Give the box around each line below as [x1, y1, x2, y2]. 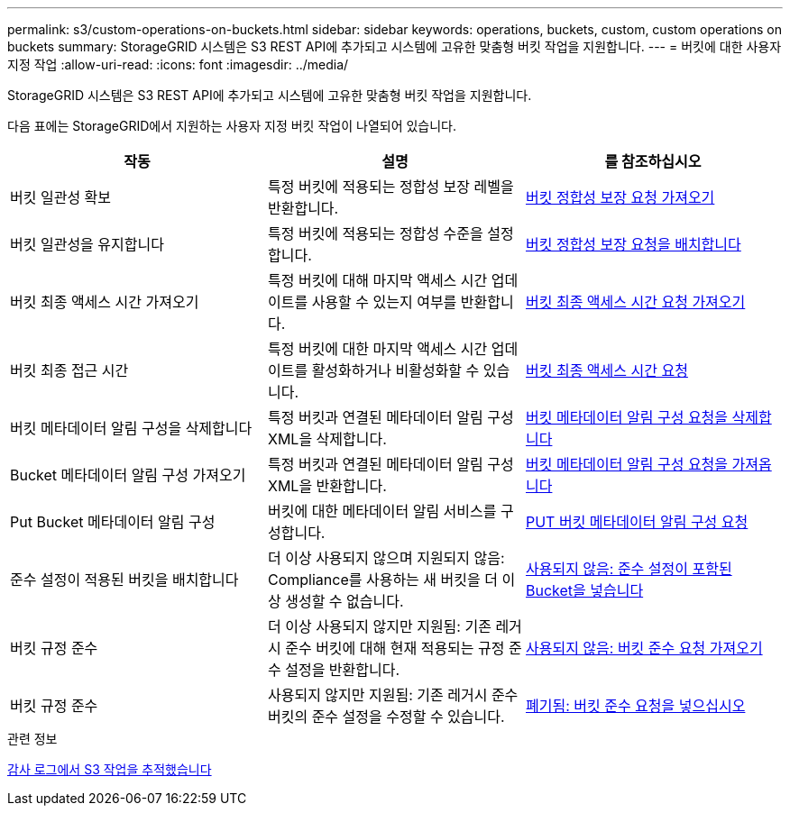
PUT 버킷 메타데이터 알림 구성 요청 [525, 513, 749, 531]
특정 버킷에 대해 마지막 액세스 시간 [267, 271, 488, 289]
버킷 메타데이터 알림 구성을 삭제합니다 [10, 419, 253, 437]
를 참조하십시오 [604, 152, 702, 170]
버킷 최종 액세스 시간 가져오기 [10, 293, 199, 311]
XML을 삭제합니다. [267, 430, 387, 448]
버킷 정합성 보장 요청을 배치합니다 [525, 235, 741, 253]
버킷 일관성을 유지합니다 [10, 235, 164, 253]
